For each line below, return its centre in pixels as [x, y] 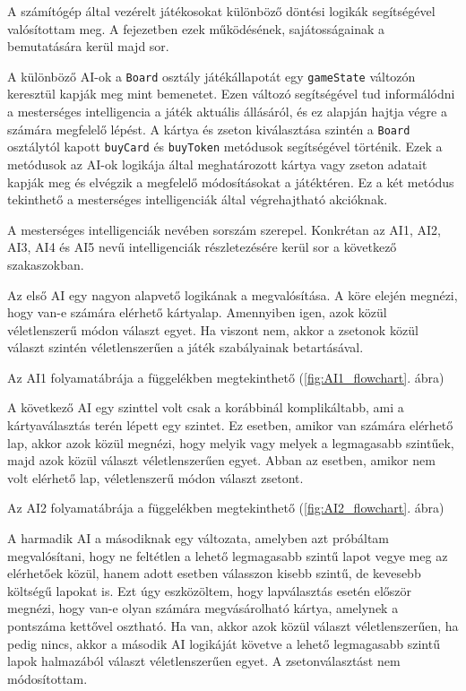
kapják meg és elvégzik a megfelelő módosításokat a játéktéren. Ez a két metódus [231, 181]
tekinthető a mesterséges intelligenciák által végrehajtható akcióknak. [198, 199]
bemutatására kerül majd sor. [88, 46]
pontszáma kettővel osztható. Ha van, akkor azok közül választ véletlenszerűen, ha [233, 626]
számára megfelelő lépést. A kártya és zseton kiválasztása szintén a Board [209, 129]
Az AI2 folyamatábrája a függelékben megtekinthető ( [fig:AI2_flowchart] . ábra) [226, 508]
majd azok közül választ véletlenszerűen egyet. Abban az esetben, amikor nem [221, 460]
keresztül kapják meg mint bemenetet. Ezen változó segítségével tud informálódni [231, 94]
